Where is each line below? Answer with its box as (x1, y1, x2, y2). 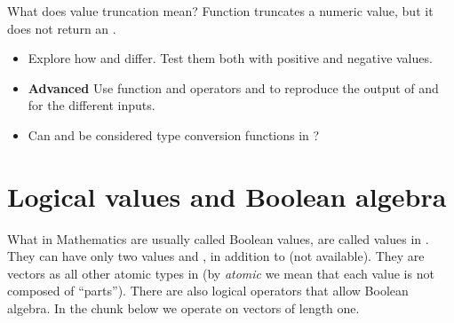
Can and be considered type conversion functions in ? (28, 125, 320, 144)
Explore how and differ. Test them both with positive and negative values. (28, 49, 433, 67)
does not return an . (7, 19, 116, 37)
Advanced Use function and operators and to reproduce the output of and (28, 78, 439, 97)
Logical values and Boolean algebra (7, 177, 447, 214)
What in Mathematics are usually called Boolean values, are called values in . (7, 229, 429, 248)
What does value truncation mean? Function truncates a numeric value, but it (7, 2, 434, 20)
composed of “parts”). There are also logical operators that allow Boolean (7, 281, 409, 300)
